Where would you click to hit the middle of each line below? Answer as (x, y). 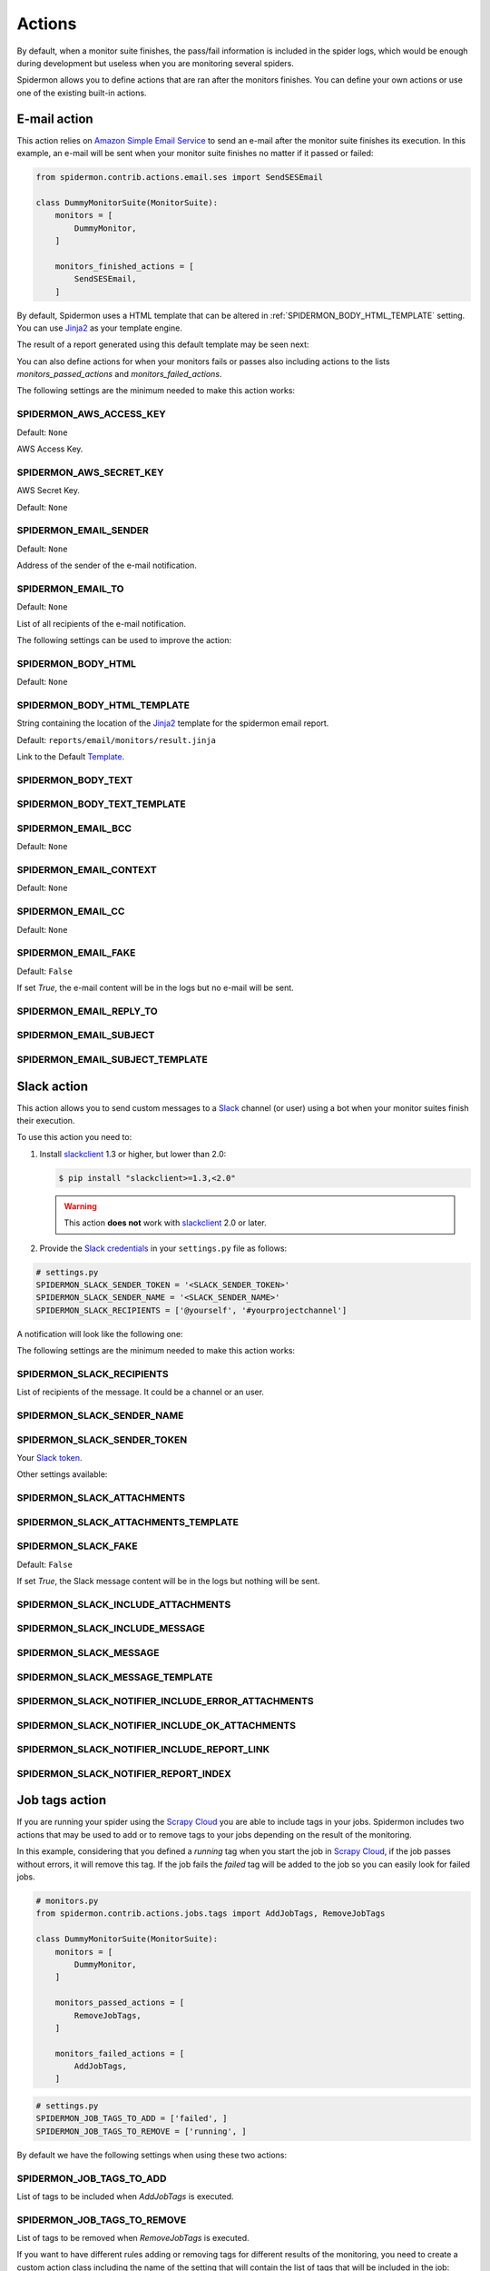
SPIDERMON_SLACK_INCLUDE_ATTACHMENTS (124, 1604)
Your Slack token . (49, 1458)
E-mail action (55, 119)
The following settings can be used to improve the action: (124, 640)
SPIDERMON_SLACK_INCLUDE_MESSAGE (111, 1629)
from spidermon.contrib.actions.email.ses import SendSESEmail (180, 177)
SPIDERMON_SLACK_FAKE (77, 1546)
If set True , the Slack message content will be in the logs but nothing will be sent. (168, 1582)
